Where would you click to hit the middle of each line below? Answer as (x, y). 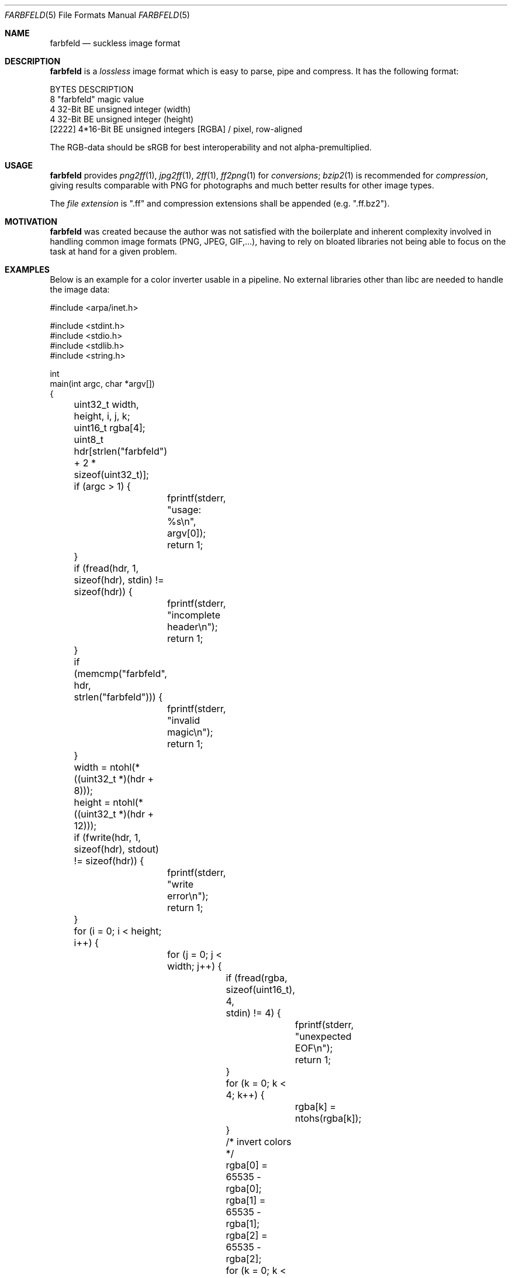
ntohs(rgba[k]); (328, 1118)
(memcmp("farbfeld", (120, 674)
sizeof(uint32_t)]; (111, 475)
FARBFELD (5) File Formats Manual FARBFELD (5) (97, 15)
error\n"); (188, 896)
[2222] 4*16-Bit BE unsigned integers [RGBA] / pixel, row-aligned (176, 129)
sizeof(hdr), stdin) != (119, 580)
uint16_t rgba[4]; (110, 428)
